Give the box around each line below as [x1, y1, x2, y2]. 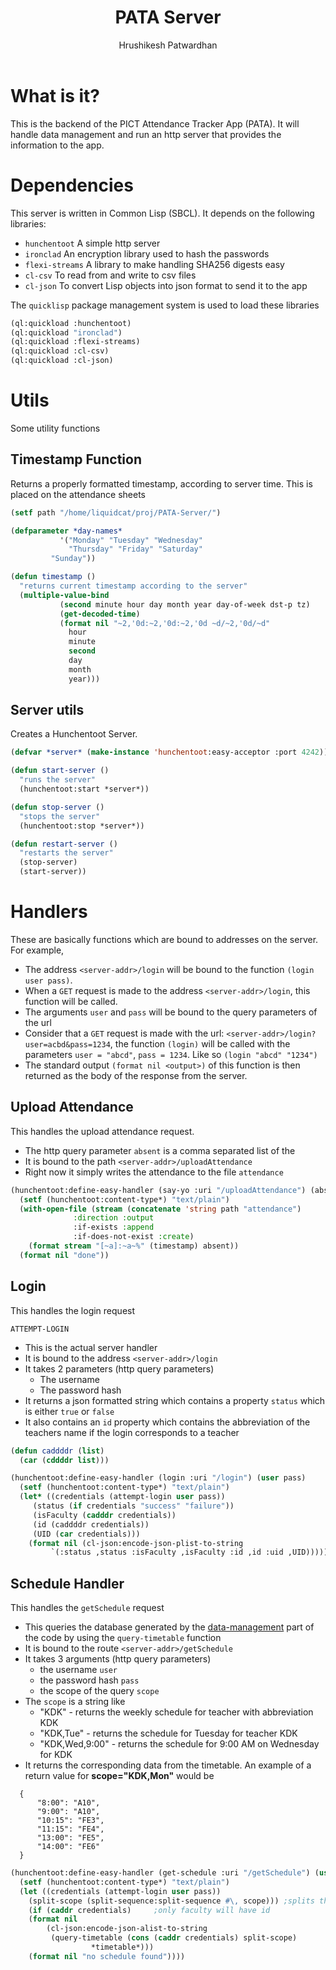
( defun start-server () [10, 766, 110, 776]
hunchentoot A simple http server [24, 237, 161, 249]
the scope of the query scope [39, 1685, 160, 1697]
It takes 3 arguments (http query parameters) [24, 1653, 212, 1665]
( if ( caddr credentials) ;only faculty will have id [28, 1905, 271, 1915]
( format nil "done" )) [19, 1250, 110, 1260]
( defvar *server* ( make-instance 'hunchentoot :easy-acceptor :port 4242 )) [10, 747, 329, 758]
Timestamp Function [10, 451, 142, 468]
